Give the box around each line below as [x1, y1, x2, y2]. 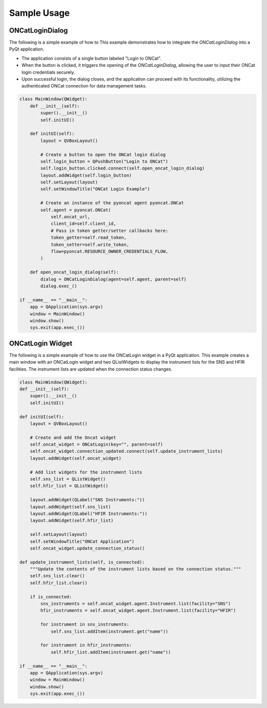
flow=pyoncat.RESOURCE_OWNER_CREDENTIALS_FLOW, [50, 248, 169, 254]
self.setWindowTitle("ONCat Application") [30, 538, 134, 544]
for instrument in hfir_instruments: [40, 642, 132, 648]
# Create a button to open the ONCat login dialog [40, 151, 166, 157]
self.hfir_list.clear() [30, 580, 88, 586]
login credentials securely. [21, 69, 75, 75]
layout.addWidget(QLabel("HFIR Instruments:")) [30, 511, 148, 517]
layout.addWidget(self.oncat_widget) [30, 455, 122, 461]
